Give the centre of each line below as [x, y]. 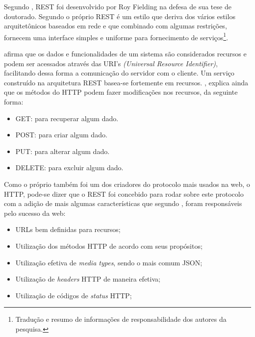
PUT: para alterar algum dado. [63, 151]
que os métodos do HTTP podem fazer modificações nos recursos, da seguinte [121, 92]
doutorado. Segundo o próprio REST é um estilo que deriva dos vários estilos [120, 16]
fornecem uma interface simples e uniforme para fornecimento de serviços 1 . [116, 36]
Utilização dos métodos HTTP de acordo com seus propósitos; [109, 246]
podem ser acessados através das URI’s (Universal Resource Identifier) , [111, 63]
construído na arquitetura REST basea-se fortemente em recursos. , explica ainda [126, 82]
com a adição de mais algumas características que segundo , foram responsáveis [123, 203]
